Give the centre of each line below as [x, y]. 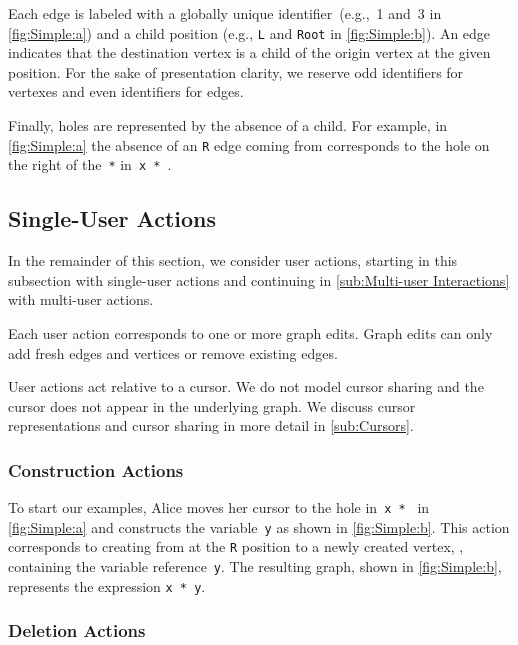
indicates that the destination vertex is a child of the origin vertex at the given [249, 52]
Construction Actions [96, 469]
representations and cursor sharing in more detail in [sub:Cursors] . [211, 425]
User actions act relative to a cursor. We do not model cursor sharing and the [246, 386]
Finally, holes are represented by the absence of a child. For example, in [228, 125]
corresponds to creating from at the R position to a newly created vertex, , [236, 546]
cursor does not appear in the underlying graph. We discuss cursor [212, 405]
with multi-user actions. [81, 299]
